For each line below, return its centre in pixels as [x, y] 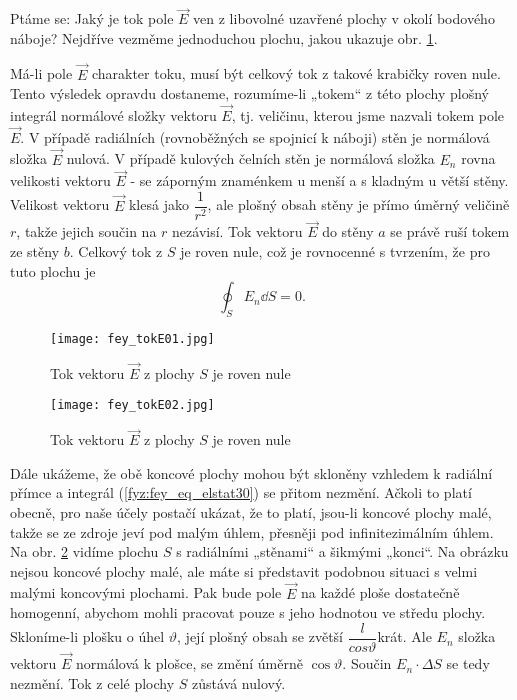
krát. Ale [404, 636]
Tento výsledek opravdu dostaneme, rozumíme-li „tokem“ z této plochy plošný [249, 93]
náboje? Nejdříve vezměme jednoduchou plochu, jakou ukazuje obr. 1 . [224, 37]
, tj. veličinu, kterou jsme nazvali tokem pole [368, 115]
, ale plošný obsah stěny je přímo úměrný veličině [358, 204]
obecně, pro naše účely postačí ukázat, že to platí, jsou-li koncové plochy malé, [251, 512]
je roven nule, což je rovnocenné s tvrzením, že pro [335, 250]
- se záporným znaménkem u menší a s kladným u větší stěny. [319, 180]
